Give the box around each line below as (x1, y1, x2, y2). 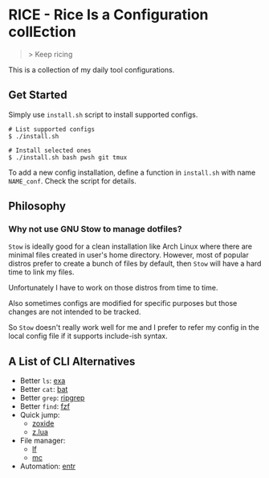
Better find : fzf (19, 402, 71, 411)
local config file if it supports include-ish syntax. (8, 332, 169, 341)
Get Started (8, 89, 67, 102)
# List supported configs (8, 125, 95, 134)
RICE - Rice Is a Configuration (8, 6, 209, 24)
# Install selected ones (8, 146, 92, 155)
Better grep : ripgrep (19, 393, 85, 403)
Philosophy (8, 200, 67, 213)
